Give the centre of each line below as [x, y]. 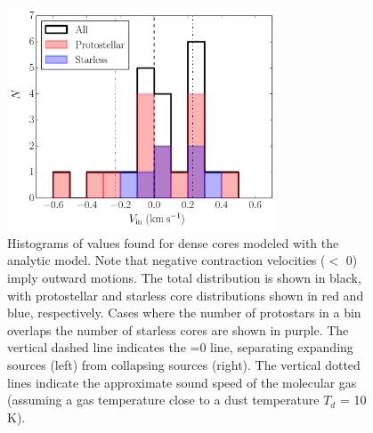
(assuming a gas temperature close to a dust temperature [163, 400]
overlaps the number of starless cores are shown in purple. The [178, 329]
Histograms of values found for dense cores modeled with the [173, 242]
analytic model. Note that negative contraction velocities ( [166, 260]
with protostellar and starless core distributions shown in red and [186, 295]
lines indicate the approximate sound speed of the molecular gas [182, 382]
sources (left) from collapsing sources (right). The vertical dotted [184, 365]
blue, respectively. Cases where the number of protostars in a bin [184, 313]
